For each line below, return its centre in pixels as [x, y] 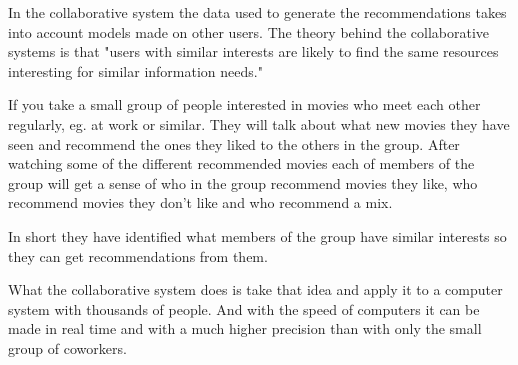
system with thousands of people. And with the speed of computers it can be [244, 308]
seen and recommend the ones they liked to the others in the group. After [234, 143]
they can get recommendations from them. [138, 255]
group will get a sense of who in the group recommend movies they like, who [243, 182]
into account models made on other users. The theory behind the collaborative [249, 31]
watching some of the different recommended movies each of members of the [241, 163]
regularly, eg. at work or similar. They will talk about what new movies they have [259, 123]
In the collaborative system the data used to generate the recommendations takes [257, 12]
